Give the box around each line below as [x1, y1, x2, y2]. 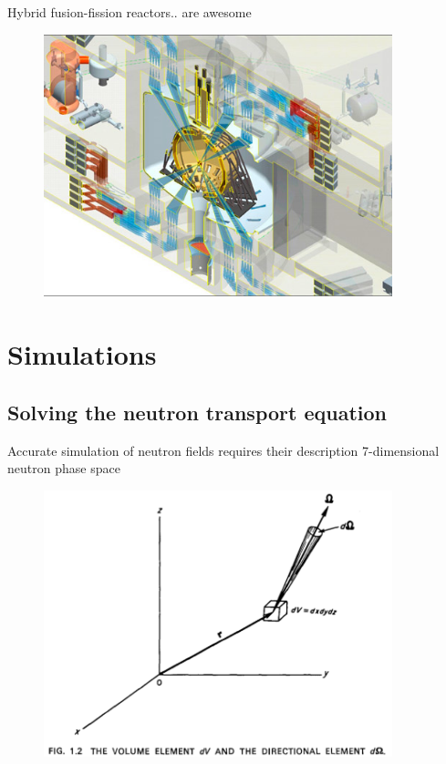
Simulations [7, 336, 157, 373]
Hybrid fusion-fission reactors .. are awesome [7, 3, 252, 21]
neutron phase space [7, 459, 120, 478]
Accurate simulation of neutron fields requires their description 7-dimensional [7, 440, 440, 459]
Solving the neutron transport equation [7, 397, 388, 426]
